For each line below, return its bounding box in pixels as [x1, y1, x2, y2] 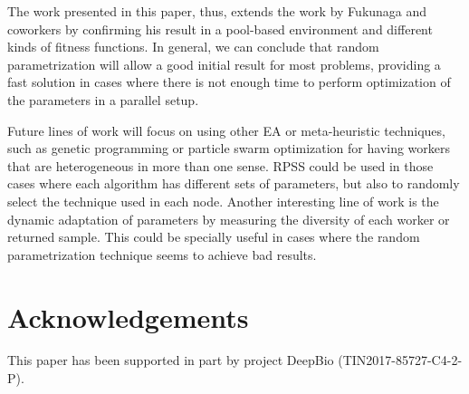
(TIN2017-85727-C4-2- [338, 351, 463, 370]
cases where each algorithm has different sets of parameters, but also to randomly [7, 174, 460, 193]
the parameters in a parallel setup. [7, 90, 199, 109]
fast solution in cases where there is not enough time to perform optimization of [7, 72, 451, 91]
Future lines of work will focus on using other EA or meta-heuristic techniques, [7, 120, 445, 139]
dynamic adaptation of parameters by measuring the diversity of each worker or [7, 209, 450, 228]
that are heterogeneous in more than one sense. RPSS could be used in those [7, 156, 434, 175]
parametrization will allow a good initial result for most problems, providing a [7, 54, 441, 73]
